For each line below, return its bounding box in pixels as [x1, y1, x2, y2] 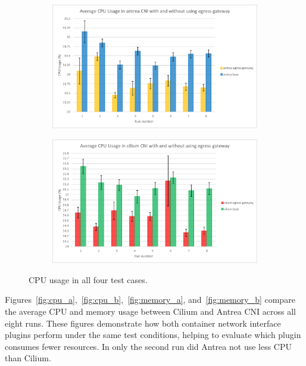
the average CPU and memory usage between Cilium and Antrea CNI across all [5, 305, 296, 317]
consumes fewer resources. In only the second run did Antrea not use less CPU [5, 340, 292, 352]
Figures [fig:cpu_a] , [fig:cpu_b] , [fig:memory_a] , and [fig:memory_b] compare [5, 293, 295, 306]
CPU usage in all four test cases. [29, 273, 148, 286]
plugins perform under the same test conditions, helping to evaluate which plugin [5, 328, 301, 341]
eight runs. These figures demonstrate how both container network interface [5, 317, 281, 329]
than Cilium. [5, 352, 51, 364]
